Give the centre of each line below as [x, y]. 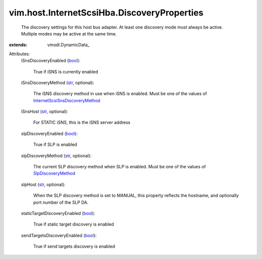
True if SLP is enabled [55, 145]
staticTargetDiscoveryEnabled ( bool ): [58, 213]
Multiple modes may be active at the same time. [69, 33]
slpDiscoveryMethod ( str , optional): [56, 156]
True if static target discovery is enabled [74, 224]
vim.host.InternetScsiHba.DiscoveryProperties [106, 13]
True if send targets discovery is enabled [74, 246]
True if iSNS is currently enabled [66, 72]
